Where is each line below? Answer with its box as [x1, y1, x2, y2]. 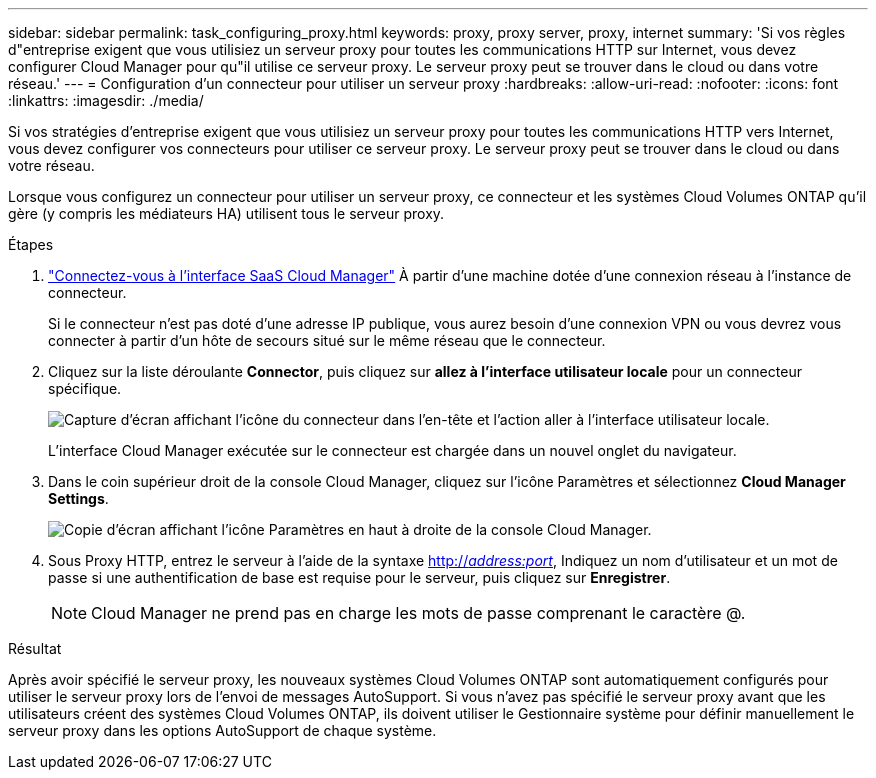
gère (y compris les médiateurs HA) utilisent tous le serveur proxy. [8, 205, 445, 222]
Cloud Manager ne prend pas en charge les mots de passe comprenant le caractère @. [91, 603, 746, 623]
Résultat [8, 640, 62, 657]
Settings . [48, 490, 109, 507]
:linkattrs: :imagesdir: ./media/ [8, 92, 204, 109]
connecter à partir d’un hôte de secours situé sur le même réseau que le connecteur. [48, 332, 606, 349]
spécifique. [48, 380, 122, 397]
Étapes [8, 236, 54, 253]
